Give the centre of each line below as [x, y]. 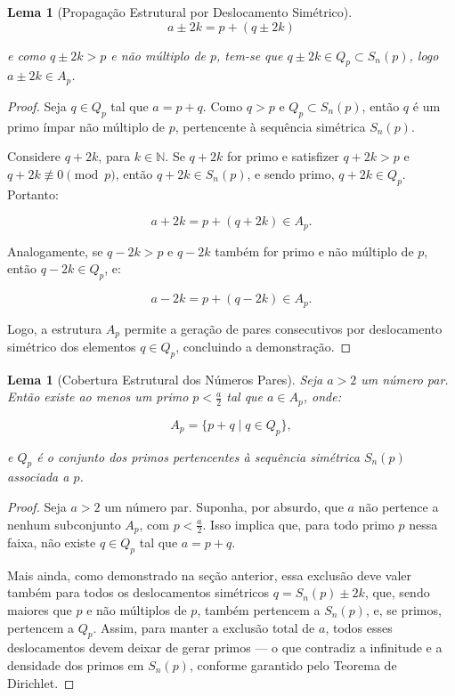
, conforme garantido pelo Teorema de [293, 665]
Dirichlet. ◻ [41, 682]
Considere [34, 156]
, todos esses [359, 627]
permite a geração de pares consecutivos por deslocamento [283, 328]
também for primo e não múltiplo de [314, 251]
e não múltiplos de [137, 610]
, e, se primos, [403, 610]
